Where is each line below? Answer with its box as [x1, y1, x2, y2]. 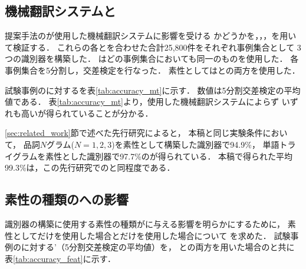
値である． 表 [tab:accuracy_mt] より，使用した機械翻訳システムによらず [5, 95, 279, 108]
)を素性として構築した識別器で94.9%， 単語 [111, 138, 279, 150]
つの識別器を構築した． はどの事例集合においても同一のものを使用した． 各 [5, 52, 299, 65]
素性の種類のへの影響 [5, 190, 129, 208]
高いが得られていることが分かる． [21, 107, 153, 119]
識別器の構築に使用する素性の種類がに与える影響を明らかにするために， [5, 217, 285, 230]
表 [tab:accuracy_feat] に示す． [5, 252, 116, 264]
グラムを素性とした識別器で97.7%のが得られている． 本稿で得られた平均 [12, 150, 293, 162]
